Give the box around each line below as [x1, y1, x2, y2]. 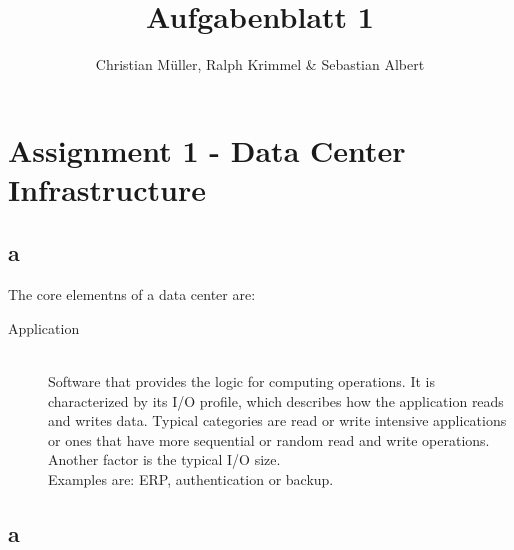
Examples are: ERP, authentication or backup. [48, 469, 334, 490]
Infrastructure [8, 168, 206, 209]
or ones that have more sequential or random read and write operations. [48, 429, 490, 450]
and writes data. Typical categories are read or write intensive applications [48, 410, 507, 431]
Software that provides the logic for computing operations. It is [48, 371, 435, 392]
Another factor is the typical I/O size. [48, 449, 281, 470]
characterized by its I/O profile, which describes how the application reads [48, 390, 504, 411]
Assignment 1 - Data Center [8, 129, 406, 170]
